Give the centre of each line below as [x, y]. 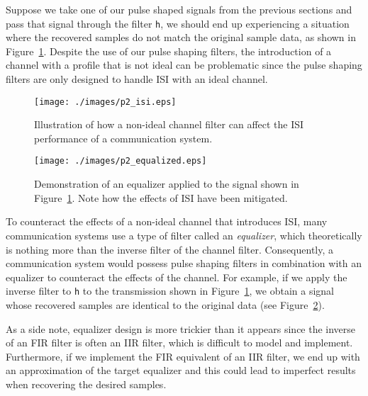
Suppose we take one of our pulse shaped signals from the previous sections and [179, 9]
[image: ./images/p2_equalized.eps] [121, 161]
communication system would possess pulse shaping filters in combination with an [184, 263]
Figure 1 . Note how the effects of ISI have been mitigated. [161, 197]
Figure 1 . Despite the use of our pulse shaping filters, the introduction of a [169, 51]
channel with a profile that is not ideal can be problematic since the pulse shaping [184, 65]
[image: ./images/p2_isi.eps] [105, 102]
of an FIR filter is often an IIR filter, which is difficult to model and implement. [179, 343]
